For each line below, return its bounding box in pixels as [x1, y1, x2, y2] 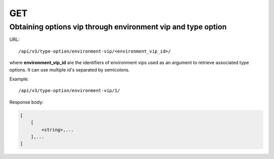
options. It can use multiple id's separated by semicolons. [9, 66, 130, 73]
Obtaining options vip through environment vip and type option [9, 22, 227, 31]
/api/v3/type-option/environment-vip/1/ [18, 88, 120, 94]
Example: [9, 76, 29, 82]
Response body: [9, 99, 44, 105]
